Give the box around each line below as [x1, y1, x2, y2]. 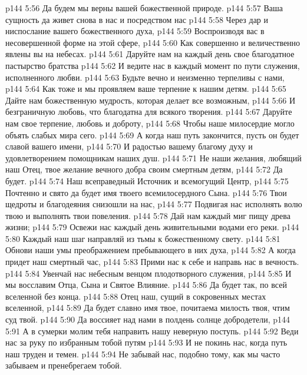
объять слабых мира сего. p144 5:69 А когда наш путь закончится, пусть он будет [5, 128, 299, 141]
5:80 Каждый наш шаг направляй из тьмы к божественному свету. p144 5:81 [5, 232, 280, 244]
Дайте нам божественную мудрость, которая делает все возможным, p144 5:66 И [5, 94, 296, 106]
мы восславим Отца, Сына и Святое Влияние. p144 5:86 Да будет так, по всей [5, 278, 287, 291]
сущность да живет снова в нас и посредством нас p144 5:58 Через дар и [5, 13, 269, 25]
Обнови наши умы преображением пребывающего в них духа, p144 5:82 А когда [5, 244, 296, 256]
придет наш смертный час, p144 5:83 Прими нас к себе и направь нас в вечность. [5, 255, 299, 268]
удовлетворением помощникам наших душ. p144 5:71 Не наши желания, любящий [5, 151, 302, 164]
